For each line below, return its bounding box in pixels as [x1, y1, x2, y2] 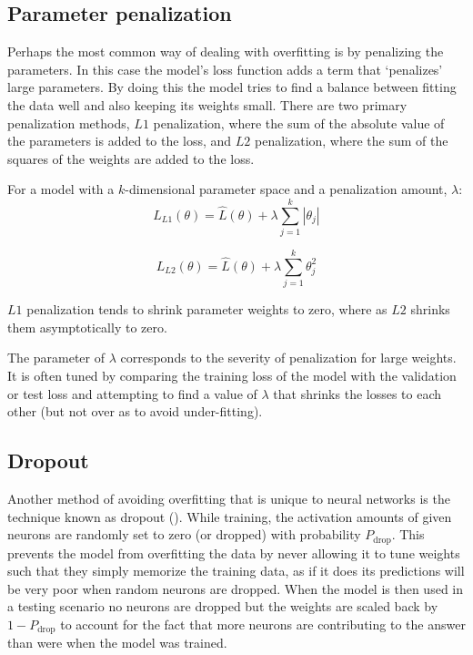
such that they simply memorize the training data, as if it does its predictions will [7, 561, 465, 580]
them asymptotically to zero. [7, 317, 167, 336]
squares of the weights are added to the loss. [7, 148, 255, 168]
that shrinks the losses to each [273, 384, 442, 403]
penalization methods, [7, 113, 130, 132]
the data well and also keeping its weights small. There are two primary [7, 95, 408, 114]
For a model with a [7, 179, 115, 199]
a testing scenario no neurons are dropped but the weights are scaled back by [7, 597, 438, 616]
